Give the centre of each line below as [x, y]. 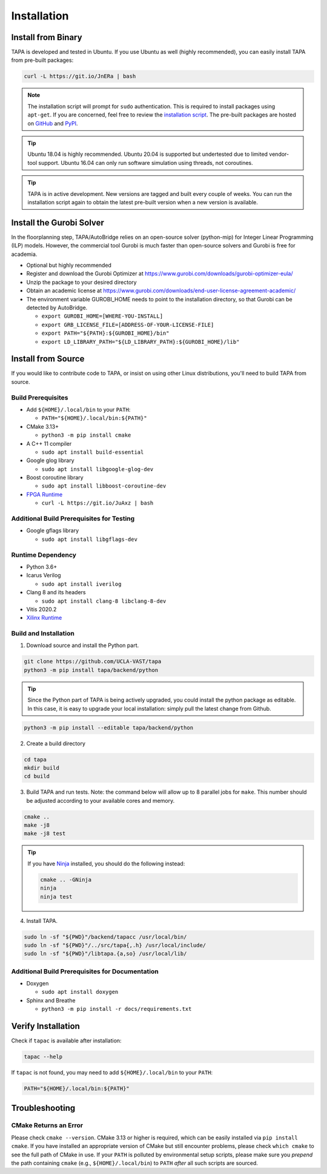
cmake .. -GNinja [66, 880]
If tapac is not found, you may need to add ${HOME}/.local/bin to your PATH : [112, 1073]
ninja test [56, 897]
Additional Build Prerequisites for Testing [73, 518]
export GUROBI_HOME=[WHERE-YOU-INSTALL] [102, 316]
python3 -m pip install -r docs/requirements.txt [117, 1009]
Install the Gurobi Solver [58, 222]
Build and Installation [43, 634]
